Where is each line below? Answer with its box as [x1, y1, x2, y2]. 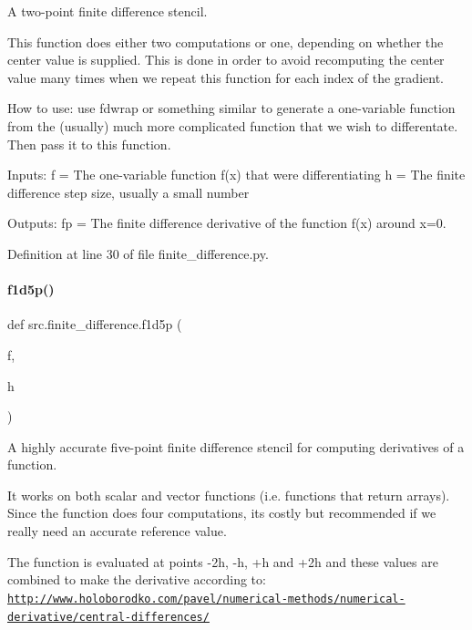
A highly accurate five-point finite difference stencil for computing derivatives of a [7, 437, 465, 456]
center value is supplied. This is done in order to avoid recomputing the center [7, 50, 445, 69]
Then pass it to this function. [7, 134, 171, 153]
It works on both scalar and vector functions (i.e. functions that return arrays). [7, 485, 450, 504]
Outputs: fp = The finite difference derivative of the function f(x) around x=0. [7, 213, 446, 232]
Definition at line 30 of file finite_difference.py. [7, 243, 269, 263]
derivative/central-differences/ [7, 610, 210, 624]
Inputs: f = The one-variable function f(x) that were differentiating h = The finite [7, 165, 466, 184]
